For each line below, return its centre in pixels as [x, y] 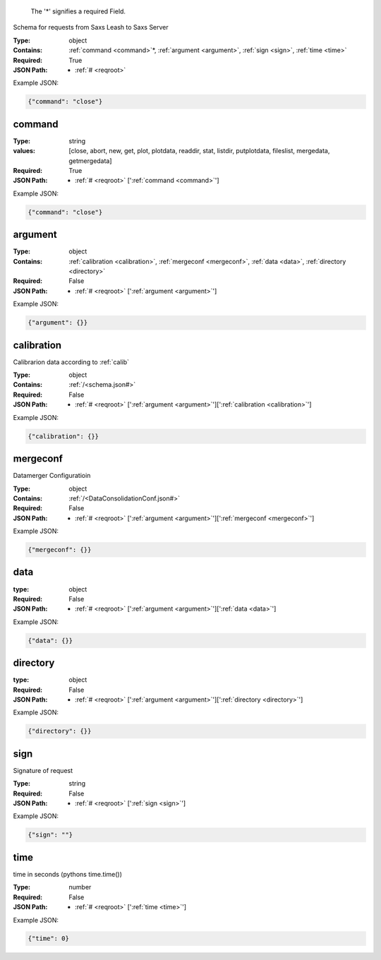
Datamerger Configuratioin [52, 476]
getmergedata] [90, 161]
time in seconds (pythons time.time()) [68, 874]
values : [24, 151]
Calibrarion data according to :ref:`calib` [71, 362]
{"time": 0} [49, 938]
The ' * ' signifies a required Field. [78, 11]
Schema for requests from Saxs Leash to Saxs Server [91, 28]
